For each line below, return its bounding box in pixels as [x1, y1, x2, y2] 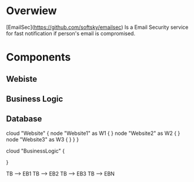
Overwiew [6, 4, 57, 18]
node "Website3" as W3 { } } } [6, 135, 79, 143]
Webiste [6, 74, 37, 84]
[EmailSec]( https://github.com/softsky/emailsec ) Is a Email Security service [6, 24, 189, 31]
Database [6, 114, 42, 124]
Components [6, 51, 71, 64]
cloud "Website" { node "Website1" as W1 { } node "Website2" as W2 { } [6, 130, 180, 137]
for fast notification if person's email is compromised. [6, 29, 136, 37]
